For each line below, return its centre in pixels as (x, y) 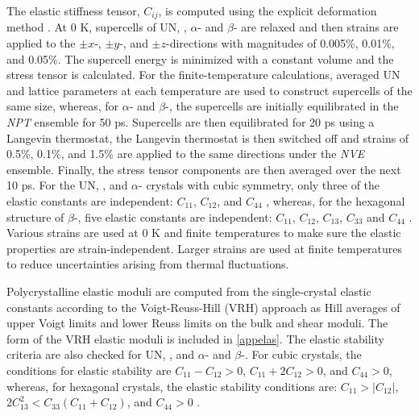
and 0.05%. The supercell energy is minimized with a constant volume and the (200, 58)
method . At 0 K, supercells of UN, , (97, 27)
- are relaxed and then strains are (316, 27)
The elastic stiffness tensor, (73, 10)
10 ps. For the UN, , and (67, 185)
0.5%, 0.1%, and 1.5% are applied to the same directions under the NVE (186, 154)
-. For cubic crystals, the (301, 354)
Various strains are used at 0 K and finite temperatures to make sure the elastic (204, 233)
